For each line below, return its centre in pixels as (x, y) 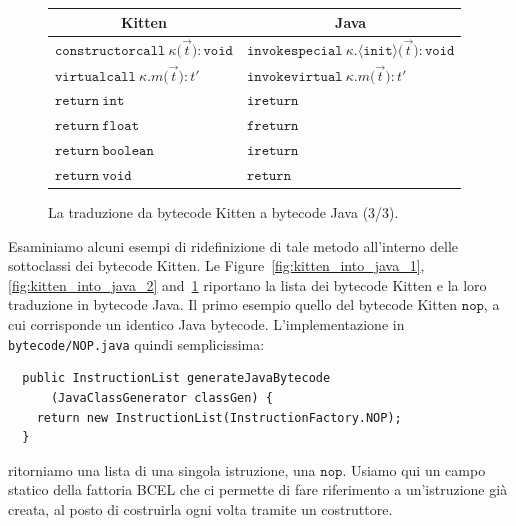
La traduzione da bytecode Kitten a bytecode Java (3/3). (223, 212)
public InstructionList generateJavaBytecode (176, 378)
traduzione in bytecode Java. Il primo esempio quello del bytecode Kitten (233, 304)
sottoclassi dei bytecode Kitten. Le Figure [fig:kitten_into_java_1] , (216, 265)
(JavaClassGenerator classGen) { (161, 397)
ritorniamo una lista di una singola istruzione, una (162, 469)
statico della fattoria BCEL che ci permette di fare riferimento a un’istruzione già (258, 489)
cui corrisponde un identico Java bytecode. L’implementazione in (206, 324)
